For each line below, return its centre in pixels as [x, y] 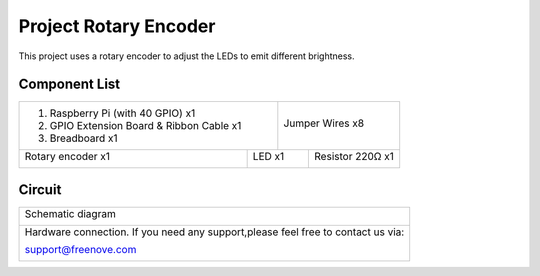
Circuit [40, 189]
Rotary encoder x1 [67, 157]
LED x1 [268, 157]
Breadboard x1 [84, 138]
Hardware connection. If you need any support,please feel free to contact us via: [214, 232]
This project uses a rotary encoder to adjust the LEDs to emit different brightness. [186, 56]
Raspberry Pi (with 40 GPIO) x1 [122, 113]
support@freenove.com [80, 249]
